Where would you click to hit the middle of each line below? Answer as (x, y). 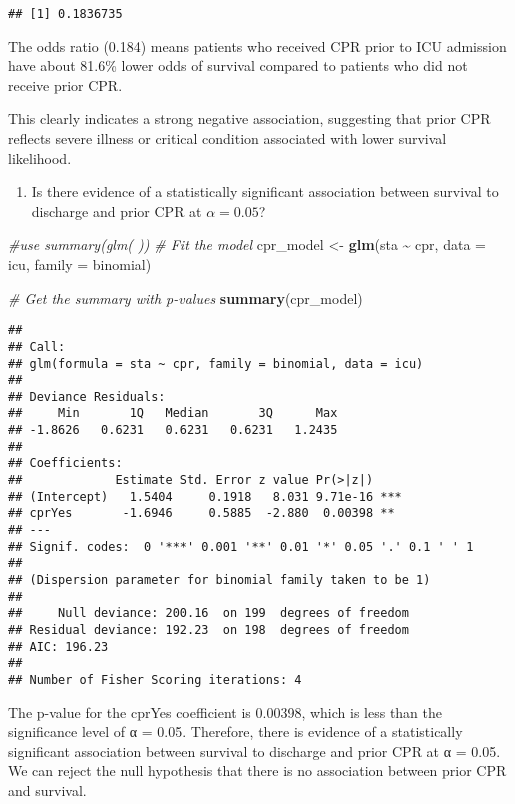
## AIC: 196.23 (58, 646)
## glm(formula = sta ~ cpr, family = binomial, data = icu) (216, 363)
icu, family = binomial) (80, 264)
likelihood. (40, 157)
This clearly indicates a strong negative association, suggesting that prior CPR (249, 118)
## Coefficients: (65, 463)
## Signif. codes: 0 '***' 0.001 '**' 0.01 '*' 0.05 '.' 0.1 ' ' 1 (241, 546)
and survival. (47, 790)
